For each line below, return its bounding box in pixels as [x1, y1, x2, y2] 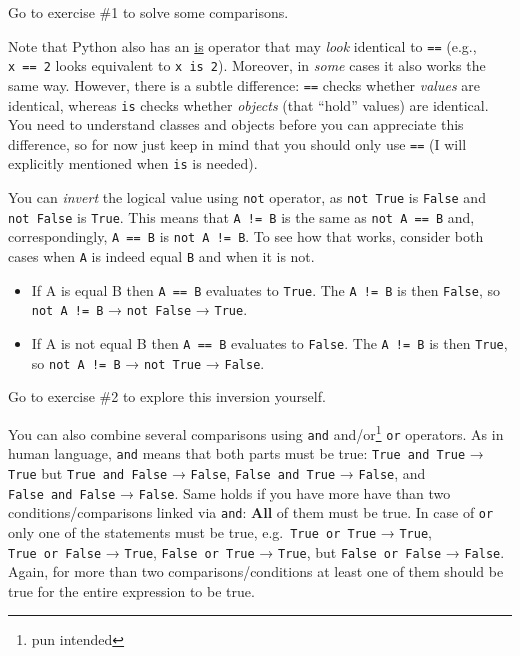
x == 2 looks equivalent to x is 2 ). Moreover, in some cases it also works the [8, 55, 486, 76]
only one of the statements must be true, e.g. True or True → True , [8, 521, 432, 542]
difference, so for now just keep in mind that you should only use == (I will [8, 133, 467, 154]
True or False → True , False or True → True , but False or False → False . [8, 541, 505, 562]
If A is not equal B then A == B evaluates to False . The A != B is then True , [31, 333, 508, 354]
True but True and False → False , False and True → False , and [8, 462, 426, 483]
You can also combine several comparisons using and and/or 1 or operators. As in [8, 420, 504, 444]
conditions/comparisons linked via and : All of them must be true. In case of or [8, 502, 494, 523]
